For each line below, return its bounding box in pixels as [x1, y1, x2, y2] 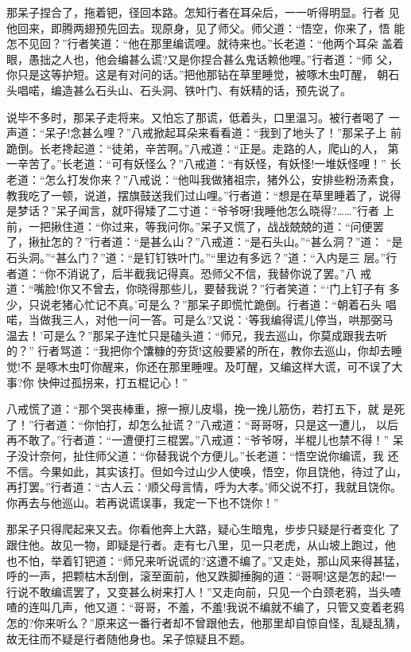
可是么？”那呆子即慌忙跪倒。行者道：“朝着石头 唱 [137, 295, 397, 312]
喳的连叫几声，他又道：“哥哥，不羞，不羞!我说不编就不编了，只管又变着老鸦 [6, 599, 405, 615]
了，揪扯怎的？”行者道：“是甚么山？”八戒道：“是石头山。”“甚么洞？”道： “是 [6, 233, 403, 250]
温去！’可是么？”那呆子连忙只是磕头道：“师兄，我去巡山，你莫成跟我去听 [6, 326, 388, 343]
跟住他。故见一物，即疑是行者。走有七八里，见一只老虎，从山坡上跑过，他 [6, 537, 396, 552]
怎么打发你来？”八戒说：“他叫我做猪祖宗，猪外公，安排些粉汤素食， [45, 170, 401, 187]
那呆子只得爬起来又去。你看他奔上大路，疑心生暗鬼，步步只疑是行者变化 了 [6, 521, 400, 537]
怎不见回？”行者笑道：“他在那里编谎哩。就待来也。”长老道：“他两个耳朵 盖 [6, 35, 394, 52]
